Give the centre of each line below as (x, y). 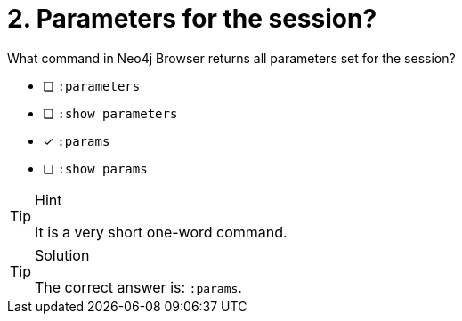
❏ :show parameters (110, 113)
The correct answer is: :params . (138, 287)
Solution (62, 255)
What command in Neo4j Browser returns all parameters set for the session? (231, 58)
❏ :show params (95, 168)
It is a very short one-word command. (161, 232)
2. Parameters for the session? (192, 19)
